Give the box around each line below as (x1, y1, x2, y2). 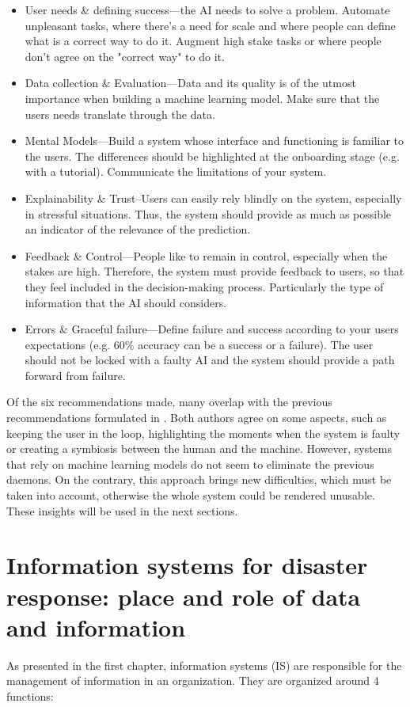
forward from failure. (25, 367, 126, 383)
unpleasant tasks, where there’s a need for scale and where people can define (25, 17, 396, 33)
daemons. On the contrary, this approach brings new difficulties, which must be (6, 471, 392, 488)
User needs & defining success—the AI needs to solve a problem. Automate (25, 2, 390, 17)
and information (6, 610, 186, 643)
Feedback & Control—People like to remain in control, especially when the (25, 247, 388, 264)
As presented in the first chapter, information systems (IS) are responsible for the (6, 656, 402, 673)
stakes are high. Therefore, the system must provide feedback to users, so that (25, 263, 404, 279)
